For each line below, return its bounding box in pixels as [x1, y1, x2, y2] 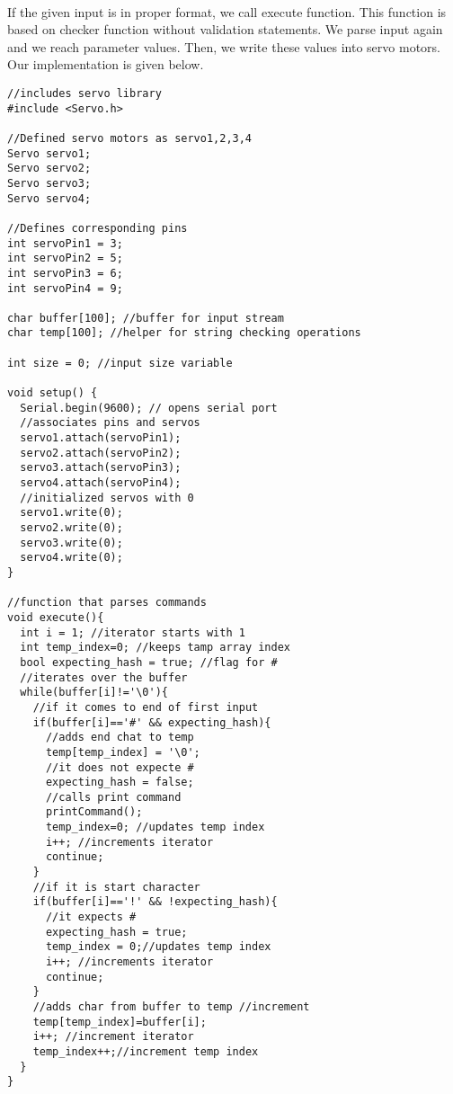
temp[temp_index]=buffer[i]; [32, 1015, 207, 1028]
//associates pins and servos [20, 416, 200, 430]
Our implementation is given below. [7, 55, 204, 74]
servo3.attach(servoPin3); [20, 461, 182, 475]
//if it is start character [32, 880, 200, 894]
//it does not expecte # [45, 760, 194, 774]
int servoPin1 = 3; [7, 236, 123, 250]
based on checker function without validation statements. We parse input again [7, 20, 443, 39]
